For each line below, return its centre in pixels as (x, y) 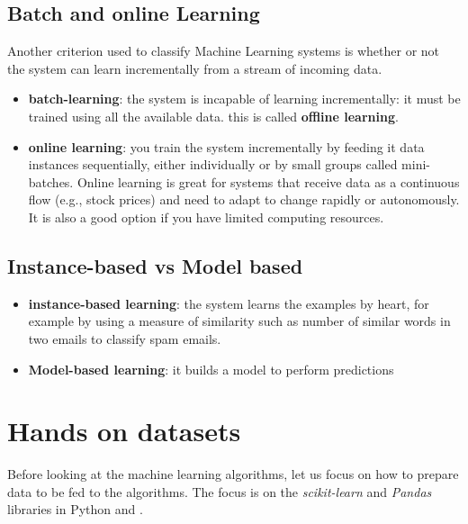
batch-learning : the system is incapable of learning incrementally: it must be (244, 99)
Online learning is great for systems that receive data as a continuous (268, 181)
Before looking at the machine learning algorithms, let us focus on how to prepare (233, 474)
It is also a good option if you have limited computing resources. (206, 217)
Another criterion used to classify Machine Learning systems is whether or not (224, 51)
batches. (51, 181)
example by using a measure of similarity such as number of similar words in (239, 321)
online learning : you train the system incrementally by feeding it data (226, 146)
